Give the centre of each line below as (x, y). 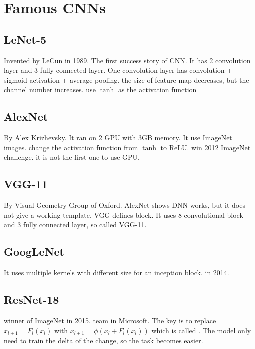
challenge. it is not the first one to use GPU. (72, 157)
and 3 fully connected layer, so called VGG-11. (75, 225)
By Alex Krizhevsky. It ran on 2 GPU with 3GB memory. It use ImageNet (118, 138)
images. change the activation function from (71, 147)
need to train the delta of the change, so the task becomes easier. (104, 340)
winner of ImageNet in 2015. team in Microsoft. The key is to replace (110, 320)
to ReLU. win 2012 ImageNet (206, 147)
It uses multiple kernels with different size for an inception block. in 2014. (117, 273)
